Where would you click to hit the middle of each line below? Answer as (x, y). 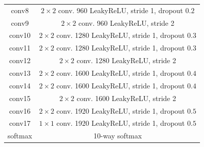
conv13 (20, 72)
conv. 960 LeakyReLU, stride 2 (126, 22)
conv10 (20, 35)
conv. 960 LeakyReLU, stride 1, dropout (121, 10)
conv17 (20, 123)
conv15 (20, 98)
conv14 (20, 85)
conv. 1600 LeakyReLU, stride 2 (126, 98)
